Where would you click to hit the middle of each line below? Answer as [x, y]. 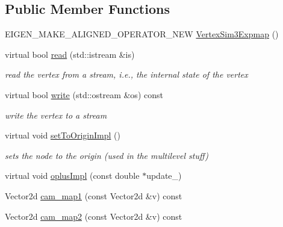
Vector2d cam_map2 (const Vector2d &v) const [94, 216]
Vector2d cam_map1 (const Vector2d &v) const [94, 195]
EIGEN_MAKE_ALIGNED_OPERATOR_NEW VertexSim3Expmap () [142, 34]
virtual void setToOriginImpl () [63, 135]
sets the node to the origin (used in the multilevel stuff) [107, 155]
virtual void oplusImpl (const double [72, 176]
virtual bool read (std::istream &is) [70, 54]
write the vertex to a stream [56, 115]
